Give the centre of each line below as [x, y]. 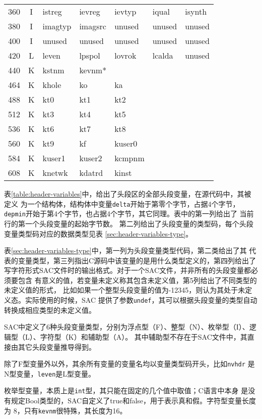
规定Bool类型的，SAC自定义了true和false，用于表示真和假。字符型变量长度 [134, 401]
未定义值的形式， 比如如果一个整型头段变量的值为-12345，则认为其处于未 [125, 290]
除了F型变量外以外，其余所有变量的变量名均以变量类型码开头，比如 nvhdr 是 [129, 364]
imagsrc [93, 26]
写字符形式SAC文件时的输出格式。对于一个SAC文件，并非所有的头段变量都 [127, 270]
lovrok [125, 55]
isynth [196, 11]
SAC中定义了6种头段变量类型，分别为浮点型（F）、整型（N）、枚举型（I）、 [127, 327]
